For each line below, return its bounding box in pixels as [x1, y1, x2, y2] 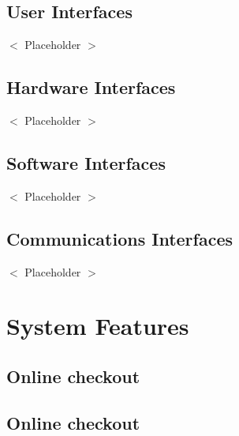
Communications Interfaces [6, 226, 233, 250]
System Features [6, 310, 189, 342]
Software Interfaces [6, 150, 166, 175]
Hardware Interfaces [6, 75, 176, 100]
